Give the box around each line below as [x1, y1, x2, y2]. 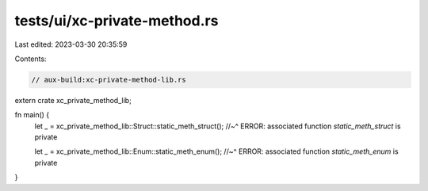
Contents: [14, 54, 47, 63]
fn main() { [14, 110, 50, 120]
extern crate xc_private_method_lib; [14, 95, 132, 105]
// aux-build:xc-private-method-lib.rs [31, 75, 186, 84]
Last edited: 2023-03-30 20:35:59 [14, 40, 128, 49]
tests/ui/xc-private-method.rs [14, 12, 219, 29]
